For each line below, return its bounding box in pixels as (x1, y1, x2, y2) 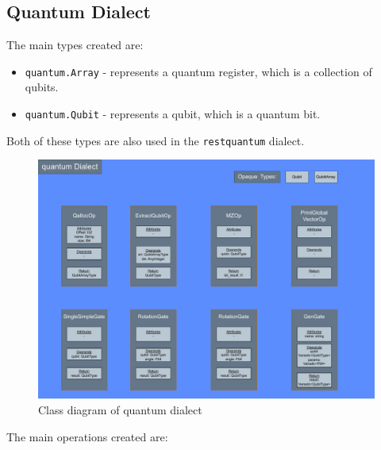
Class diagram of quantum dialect (38, 402, 202, 418)
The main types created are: (6, 37, 144, 53)
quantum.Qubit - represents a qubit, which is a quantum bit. (25, 106, 321, 122)
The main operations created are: (6, 428, 168, 444)
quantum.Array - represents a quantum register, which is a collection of (25, 63, 372, 79)
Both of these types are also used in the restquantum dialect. (6, 132, 305, 148)
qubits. (25, 79, 59, 95)
